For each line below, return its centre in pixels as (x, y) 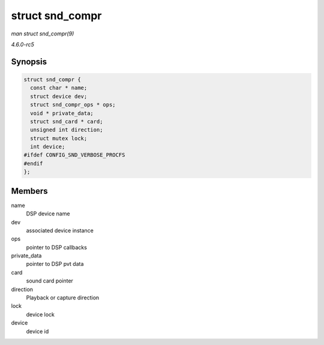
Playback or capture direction (63, 298)
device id (37, 331)
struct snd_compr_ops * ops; (73, 105)
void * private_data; (62, 113)
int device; (48, 147)
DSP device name (48, 214)
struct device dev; (59, 96)
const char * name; (59, 88)
